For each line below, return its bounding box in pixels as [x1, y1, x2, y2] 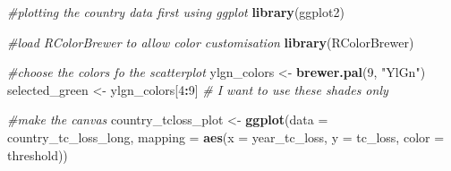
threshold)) [7, 145, 68, 164]
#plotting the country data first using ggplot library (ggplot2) [7, 3, 345, 21]
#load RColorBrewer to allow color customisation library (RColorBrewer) [7, 32, 414, 51]
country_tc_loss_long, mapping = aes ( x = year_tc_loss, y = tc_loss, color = [7, 127, 445, 146]
